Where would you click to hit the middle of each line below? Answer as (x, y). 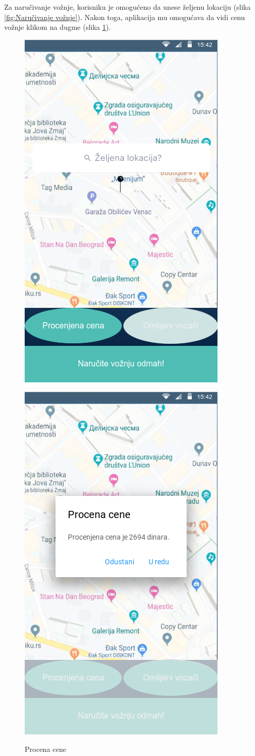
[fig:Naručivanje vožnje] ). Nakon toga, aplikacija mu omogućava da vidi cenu (125, 17)
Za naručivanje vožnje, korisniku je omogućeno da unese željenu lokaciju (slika (128, 7)
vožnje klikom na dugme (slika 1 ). (58, 27)
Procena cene (45, 749)
